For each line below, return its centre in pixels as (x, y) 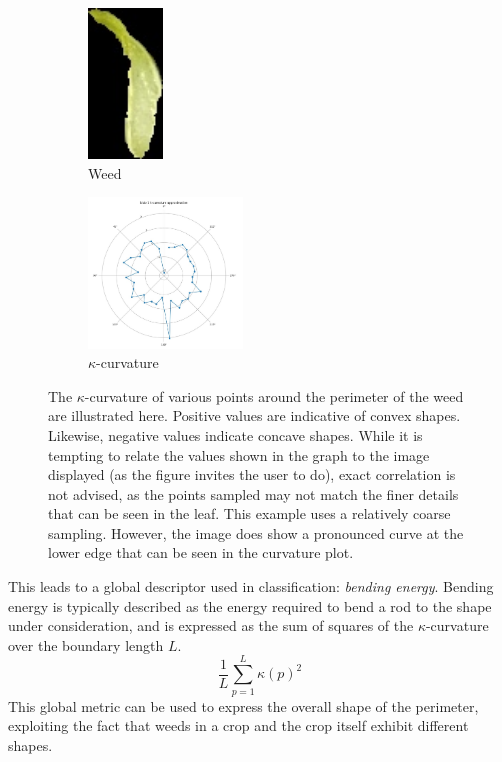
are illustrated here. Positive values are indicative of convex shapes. (254, 415)
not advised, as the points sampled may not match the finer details (253, 493)
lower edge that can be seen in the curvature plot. (201, 552)
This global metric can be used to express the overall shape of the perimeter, (243, 705)
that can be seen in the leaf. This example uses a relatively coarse (249, 513)
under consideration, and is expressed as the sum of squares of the (211, 625)
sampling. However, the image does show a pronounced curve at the (256, 532)
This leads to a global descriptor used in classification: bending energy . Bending (251, 586)
